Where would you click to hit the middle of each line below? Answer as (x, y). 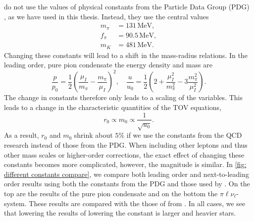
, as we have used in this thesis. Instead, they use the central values (106, 16)
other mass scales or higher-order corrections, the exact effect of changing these (124, 154)
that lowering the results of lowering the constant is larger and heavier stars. (120, 213)
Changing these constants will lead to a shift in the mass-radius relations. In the (126, 55)
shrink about (93, 135)
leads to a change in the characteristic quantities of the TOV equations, (113, 107)
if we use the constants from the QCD (184, 135)
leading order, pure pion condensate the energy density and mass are (108, 65)
